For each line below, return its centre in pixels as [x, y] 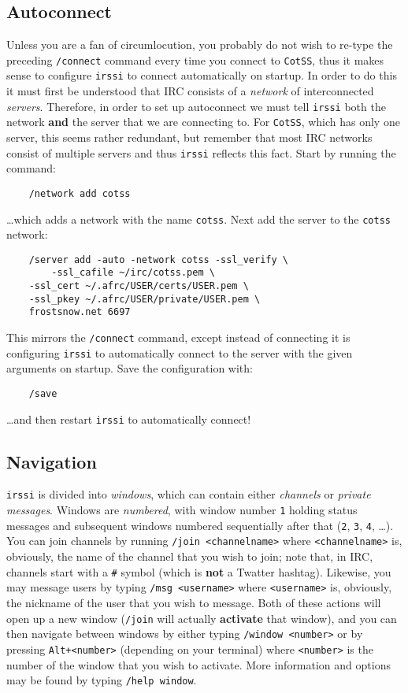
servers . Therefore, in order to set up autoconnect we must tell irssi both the [196, 106]
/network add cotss [80, 193]
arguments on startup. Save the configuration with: [130, 368]
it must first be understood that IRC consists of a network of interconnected [190, 91]
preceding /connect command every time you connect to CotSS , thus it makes [195, 59]
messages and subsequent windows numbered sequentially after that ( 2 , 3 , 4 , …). [200, 525]
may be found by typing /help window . [102, 680]
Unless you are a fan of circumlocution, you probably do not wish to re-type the [200, 44]
